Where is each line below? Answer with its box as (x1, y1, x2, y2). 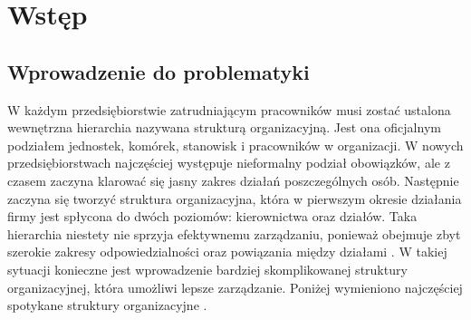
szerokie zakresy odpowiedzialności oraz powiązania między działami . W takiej (7, 242, 447, 261)
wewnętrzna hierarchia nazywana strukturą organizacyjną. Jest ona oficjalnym (7, 118, 441, 137)
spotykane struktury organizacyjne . (7, 296, 207, 315)
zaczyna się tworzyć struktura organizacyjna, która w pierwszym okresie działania (7, 189, 462, 208)
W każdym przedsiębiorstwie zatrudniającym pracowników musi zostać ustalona (7, 100, 451, 119)
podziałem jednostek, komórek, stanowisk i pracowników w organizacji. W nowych (7, 135, 464, 154)
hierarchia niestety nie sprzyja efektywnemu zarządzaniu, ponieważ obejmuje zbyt (7, 224, 461, 243)
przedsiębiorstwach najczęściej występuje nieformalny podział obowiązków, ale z (7, 153, 450, 172)
